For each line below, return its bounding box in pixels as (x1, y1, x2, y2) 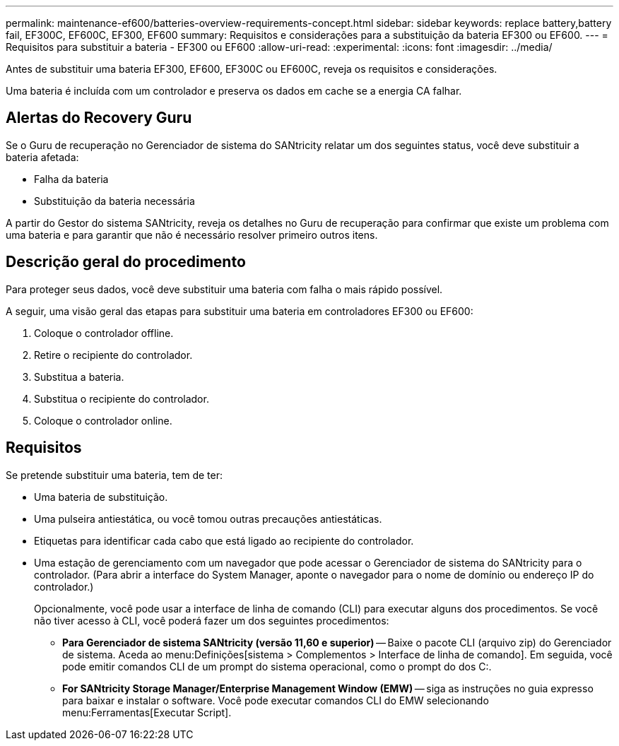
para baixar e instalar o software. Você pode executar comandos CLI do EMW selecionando (62, 694, 489, 706)
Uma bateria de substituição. (34, 490, 168, 503)
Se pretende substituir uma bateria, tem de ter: (6, 468, 223, 481)
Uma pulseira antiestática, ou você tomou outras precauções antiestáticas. (34, 512, 382, 525)
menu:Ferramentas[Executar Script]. (62, 706, 232, 718)
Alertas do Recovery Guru (6, 109, 192, 127)
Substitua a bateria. (34, 370, 124, 383)
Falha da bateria (34, 172, 109, 185)
